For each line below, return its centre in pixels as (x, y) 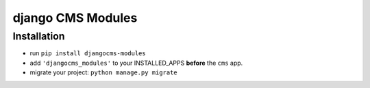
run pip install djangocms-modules (88, 53)
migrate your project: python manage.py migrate (103, 72)
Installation (39, 36)
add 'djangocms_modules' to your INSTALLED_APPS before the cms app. (136, 63)
